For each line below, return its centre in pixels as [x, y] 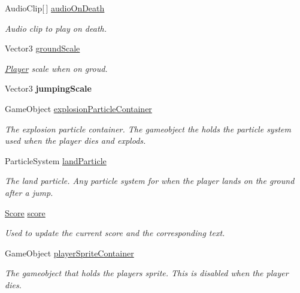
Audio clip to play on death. [56, 28]
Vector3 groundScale [43, 48]
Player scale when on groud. [56, 68]
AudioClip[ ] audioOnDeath [55, 8]
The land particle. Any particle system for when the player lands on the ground [150, 181]
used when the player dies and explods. [75, 141]
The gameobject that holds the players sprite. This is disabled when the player [147, 273]
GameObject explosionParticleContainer [78, 108]
